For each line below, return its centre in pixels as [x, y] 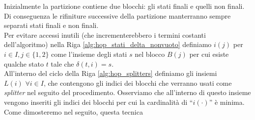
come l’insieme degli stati [89, 54]
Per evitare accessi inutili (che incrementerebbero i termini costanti [105, 35]
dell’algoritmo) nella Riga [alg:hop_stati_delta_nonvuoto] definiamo [108, 44]
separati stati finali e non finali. [51, 25]
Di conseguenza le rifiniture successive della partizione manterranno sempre [117, 15]
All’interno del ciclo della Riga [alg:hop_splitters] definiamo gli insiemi [111, 73]
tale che [62, 63]
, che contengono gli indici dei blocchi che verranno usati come [138, 83]
